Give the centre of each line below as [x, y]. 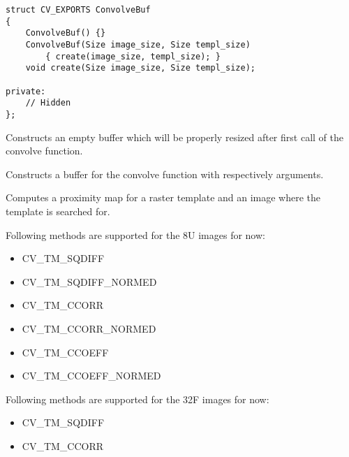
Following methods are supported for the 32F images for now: [138, 399]
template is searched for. [58, 211]
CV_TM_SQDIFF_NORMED [89, 281]
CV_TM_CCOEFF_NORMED [91, 376]
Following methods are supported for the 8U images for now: [135, 234]
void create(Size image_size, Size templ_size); [140, 68]
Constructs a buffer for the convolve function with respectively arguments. [165, 174]
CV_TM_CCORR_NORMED [89, 328]
